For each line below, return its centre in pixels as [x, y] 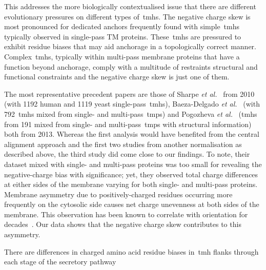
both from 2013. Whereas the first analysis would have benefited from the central [132, 134]
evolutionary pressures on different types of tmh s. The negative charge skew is [127, 16]
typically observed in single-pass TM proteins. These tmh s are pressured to [123, 36]
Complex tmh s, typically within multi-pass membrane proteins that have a [122, 56]
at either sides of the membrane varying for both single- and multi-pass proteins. [131, 184]
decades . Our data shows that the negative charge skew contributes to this [123, 224]
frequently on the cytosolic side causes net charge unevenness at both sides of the [132, 204]
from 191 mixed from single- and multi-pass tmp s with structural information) [128, 124]
